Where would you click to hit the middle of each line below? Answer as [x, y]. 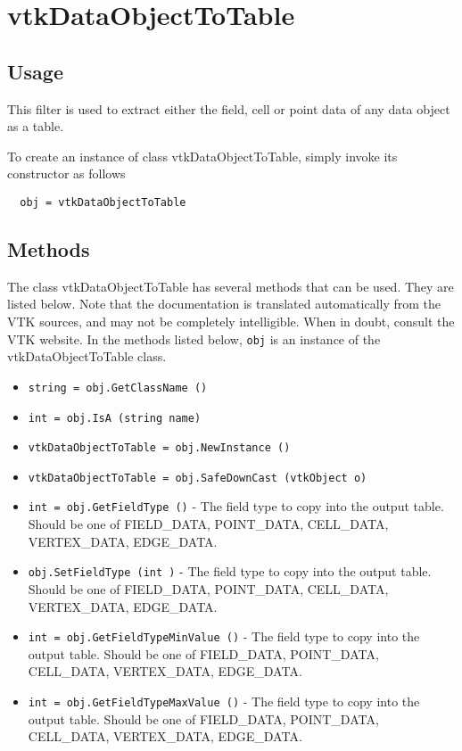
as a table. [36, 126]
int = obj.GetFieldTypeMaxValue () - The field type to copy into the [224, 701]
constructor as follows [66, 173]
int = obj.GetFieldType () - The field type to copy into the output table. [236, 506]
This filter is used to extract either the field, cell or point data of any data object [229, 108]
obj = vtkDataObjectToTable [103, 202]
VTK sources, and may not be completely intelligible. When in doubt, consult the [231, 321]
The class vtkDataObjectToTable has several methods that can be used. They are [231, 286]
